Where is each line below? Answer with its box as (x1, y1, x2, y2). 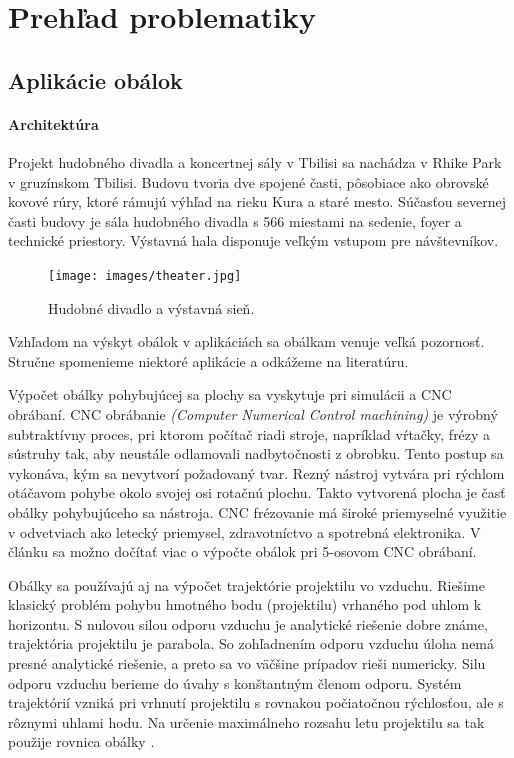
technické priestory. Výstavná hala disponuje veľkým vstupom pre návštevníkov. (8, 230, 499, 251)
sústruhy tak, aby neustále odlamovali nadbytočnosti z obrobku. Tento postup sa (8, 443, 504, 464)
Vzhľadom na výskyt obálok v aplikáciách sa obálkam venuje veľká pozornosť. (8, 331, 485, 352)
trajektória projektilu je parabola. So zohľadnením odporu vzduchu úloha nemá (8, 633, 495, 654)
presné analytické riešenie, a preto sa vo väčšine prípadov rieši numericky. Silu (8, 653, 486, 674)
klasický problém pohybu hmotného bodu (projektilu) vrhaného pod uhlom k (8, 594, 482, 615)
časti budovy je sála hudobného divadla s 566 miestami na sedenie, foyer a (8, 210, 462, 231)
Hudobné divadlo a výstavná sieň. (48, 297, 255, 318)
